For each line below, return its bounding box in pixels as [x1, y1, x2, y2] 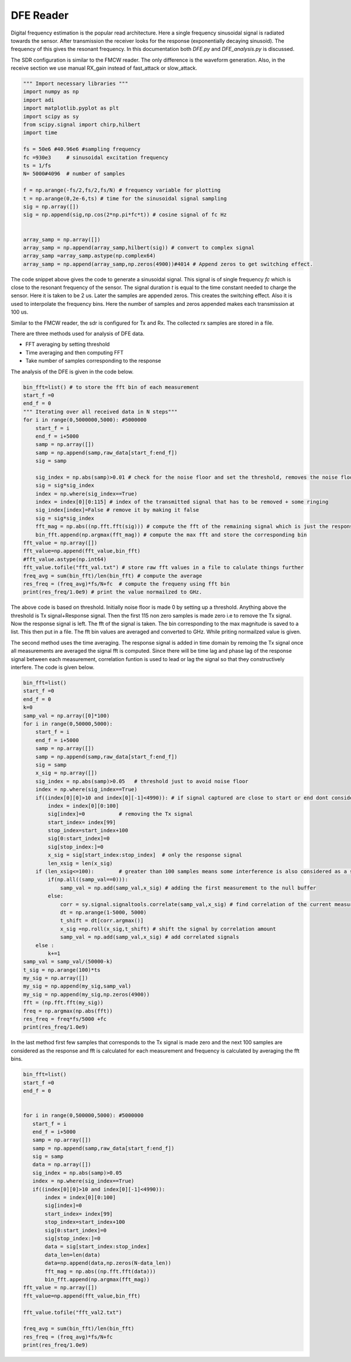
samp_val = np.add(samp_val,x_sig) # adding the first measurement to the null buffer [60, 884, 316, 891]
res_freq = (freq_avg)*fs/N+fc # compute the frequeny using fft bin [23, 580, 230, 587]
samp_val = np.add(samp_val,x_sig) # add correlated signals [60, 934, 239, 941]
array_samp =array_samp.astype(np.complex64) [23, 253, 156, 259]
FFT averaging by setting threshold [25, 340, 110, 348]
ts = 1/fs [23, 162, 51, 169]
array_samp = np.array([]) [23, 236, 101, 243]
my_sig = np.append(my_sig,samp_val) [23, 983, 132, 990]
